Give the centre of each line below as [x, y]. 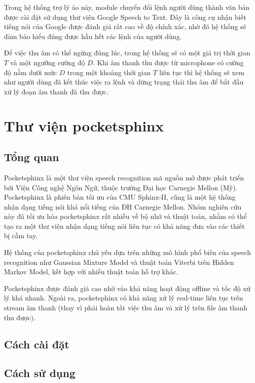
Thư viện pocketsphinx [84, 125]
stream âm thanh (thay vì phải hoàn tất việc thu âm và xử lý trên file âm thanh [126, 308]
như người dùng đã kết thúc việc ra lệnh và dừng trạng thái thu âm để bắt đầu [124, 82]
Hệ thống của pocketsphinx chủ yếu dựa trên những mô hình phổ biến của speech [127, 252]
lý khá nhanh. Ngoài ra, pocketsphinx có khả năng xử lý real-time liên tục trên [124, 298]
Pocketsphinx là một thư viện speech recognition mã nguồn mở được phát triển [124, 177]
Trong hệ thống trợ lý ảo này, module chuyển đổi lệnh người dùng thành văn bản [127, 7]
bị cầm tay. [21, 235]
